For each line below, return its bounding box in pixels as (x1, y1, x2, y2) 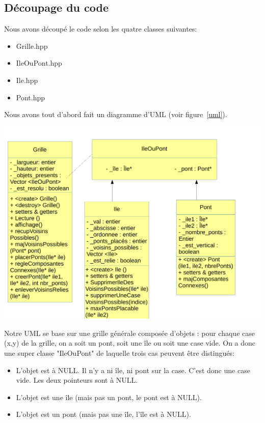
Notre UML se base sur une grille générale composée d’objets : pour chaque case (4, 327, 255, 338)
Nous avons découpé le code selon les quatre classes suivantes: (4, 23, 197, 34)
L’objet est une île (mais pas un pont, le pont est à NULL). (16, 391, 202, 402)
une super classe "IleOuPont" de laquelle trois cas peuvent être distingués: (4, 348, 234, 358)
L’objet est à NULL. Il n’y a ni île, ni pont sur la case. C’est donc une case (16, 364, 250, 375)
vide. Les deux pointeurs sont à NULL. (16, 375, 138, 385)
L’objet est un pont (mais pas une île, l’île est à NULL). (16, 409, 191, 419)
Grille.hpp (16, 40, 48, 51)
